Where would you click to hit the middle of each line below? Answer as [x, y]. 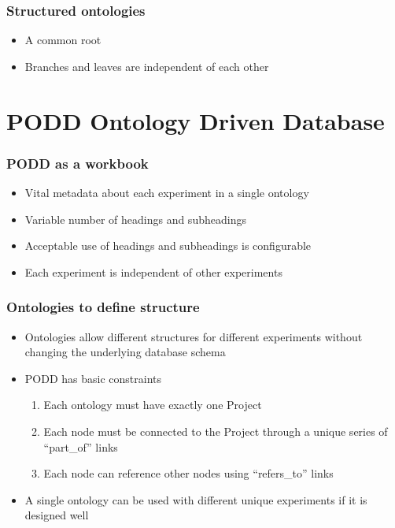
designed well [57, 515]
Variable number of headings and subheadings [135, 219]
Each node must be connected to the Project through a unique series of [216, 431]
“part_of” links [81, 446]
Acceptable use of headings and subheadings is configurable [168, 245]
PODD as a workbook [78, 163]
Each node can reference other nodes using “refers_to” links [188, 473]
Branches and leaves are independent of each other [147, 66]
